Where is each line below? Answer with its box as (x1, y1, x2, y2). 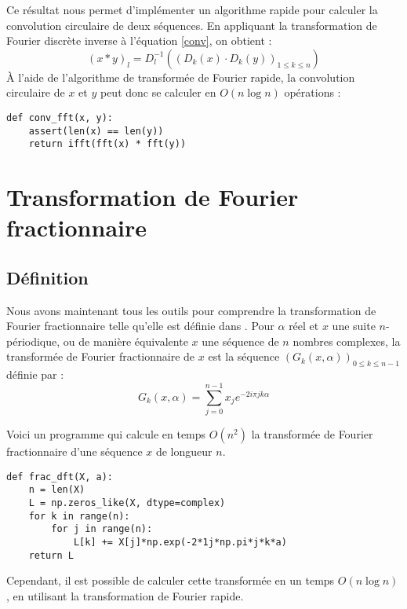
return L (28, 549, 74, 561)
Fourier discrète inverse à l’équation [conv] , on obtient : (6, 32, 272, 49)
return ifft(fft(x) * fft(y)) (28, 138, 187, 150)
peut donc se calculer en (100, 84, 216, 101)
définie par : (6, 366, 64, 383)
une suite (332, 317, 376, 334)
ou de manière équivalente (63, 332, 188, 349)
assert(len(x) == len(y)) (28, 125, 164, 137)
